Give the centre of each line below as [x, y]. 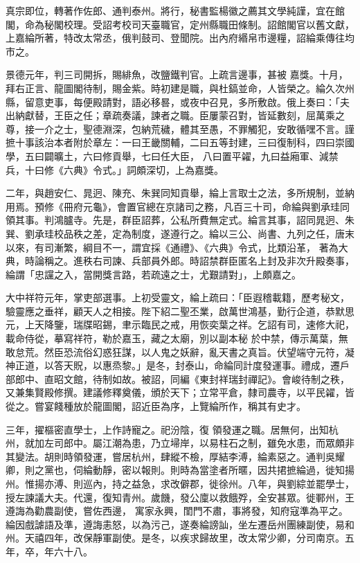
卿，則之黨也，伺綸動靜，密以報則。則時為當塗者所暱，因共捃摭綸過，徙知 [175, 470]
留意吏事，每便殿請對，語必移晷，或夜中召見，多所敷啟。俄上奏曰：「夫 [187, 101]
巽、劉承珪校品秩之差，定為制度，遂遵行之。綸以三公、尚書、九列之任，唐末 [180, 233]
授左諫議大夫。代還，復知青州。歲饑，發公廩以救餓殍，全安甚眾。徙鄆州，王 [180, 497]
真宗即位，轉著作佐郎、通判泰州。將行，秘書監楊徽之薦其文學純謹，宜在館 [175, 10]
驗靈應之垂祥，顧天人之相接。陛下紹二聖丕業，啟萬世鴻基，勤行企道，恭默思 [180, 311]
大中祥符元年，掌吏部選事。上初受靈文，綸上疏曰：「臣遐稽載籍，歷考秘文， [178, 297]
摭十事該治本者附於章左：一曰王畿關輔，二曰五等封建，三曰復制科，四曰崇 [175, 142]
